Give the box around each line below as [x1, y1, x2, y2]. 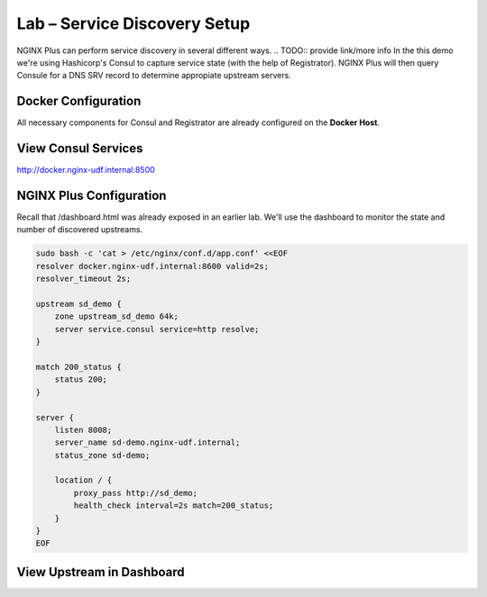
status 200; [54, 375, 108, 384]
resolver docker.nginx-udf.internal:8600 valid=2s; [35, 261, 270, 271]
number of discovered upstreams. [16, 224, 143, 235]
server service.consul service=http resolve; [54, 324, 260, 334]
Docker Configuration [16, 94, 142, 109]
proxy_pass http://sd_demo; [73, 487, 198, 498]
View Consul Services [16, 140, 143, 157]
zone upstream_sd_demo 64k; [54, 312, 179, 321]
